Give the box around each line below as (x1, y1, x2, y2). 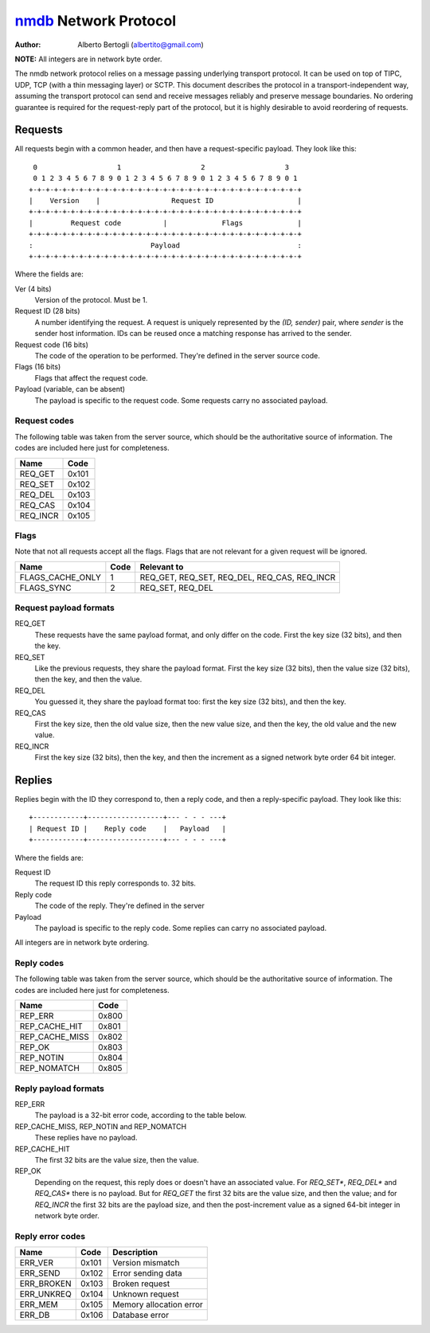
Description (112, 1247, 158, 1258)
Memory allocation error (112, 1299, 203, 1310)
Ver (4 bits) (14, 283, 52, 294)
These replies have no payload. (34, 1133, 138, 1143)
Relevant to (139, 561, 184, 573)
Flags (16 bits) (14, 362, 61, 372)
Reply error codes (14, 1230, 86, 1241)
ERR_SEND (19, 1268, 61, 1279)
